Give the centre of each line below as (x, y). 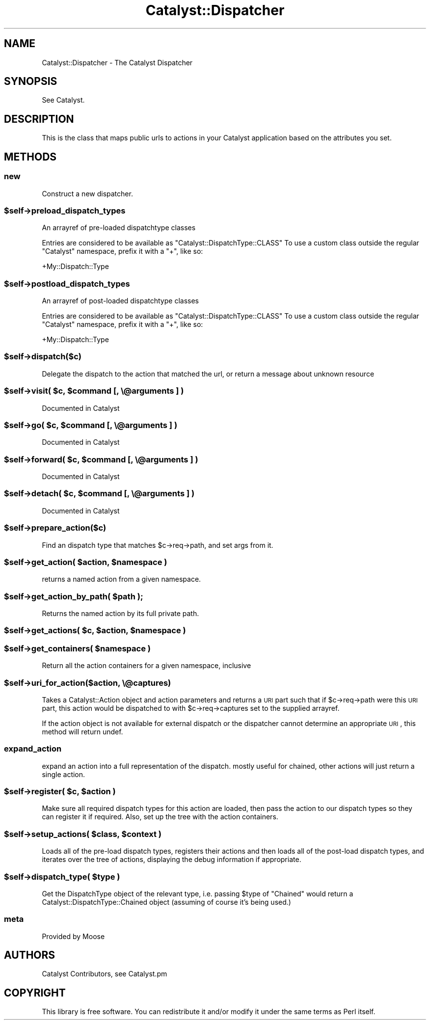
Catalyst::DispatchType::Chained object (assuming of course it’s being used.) (166, 902)
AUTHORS (30, 955)
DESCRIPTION (39, 119)
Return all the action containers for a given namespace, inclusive (147, 666)
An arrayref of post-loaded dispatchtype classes (120, 301)
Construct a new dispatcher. (87, 193)
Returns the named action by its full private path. (121, 613)
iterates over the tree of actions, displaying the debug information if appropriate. (172, 860)
